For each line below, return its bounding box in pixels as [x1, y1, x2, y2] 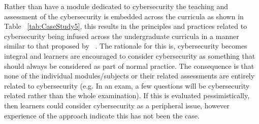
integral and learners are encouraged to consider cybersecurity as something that [4, 50, 255, 61]
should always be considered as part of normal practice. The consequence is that [4, 60, 254, 71]
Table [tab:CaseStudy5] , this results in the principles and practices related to [4, 21, 247, 31]
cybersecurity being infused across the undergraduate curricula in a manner [4, 30, 239, 41]
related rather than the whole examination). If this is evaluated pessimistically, [4, 90, 250, 101]
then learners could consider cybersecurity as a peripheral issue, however [4, 100, 230, 110]
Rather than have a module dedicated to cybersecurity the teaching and [4, 1, 228, 11]
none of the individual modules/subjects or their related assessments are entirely [4, 70, 255, 81]
